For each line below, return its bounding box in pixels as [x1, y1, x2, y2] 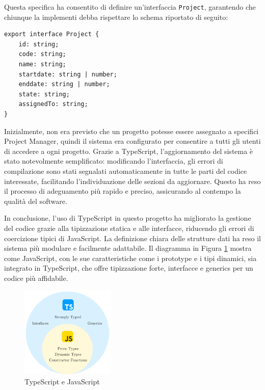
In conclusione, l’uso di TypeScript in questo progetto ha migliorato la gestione [4, 213, 251, 223]
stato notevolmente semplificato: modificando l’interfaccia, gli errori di [4, 155, 223, 166]
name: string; [18, 61, 66, 68]
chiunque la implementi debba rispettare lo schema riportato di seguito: [4, 11, 228, 22]
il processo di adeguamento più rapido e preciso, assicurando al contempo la [4, 186, 241, 196]
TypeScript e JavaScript [24, 376, 100, 386]
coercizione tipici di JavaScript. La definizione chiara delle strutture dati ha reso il [4, 232, 261, 243]
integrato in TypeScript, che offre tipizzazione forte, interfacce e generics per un [4, 263, 253, 273]
